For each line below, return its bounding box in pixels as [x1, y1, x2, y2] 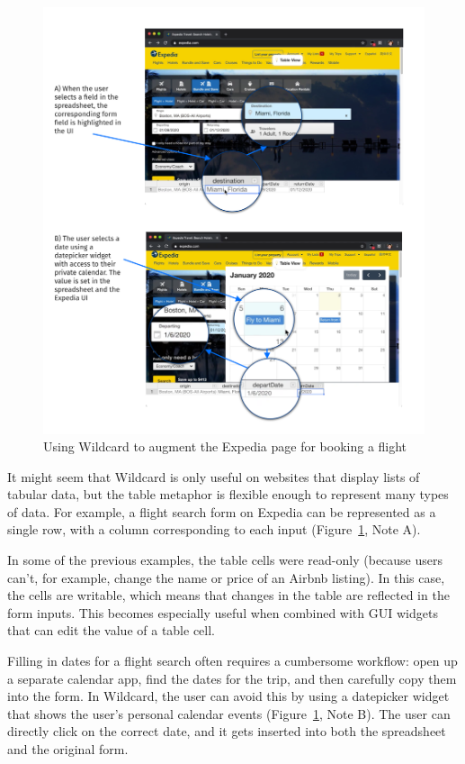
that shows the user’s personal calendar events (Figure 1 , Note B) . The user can [7, 704, 451, 723]
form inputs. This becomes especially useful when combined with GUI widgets [7, 603, 438, 622]
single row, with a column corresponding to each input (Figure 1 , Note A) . [7, 520, 421, 539]
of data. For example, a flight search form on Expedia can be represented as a [7, 502, 436, 521]
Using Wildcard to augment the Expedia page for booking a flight [43, 437, 407, 456]
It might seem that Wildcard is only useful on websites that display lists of [7, 467, 420, 486]
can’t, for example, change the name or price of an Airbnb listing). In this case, [7, 568, 445, 587]
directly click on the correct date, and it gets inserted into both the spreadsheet [7, 722, 446, 741]
